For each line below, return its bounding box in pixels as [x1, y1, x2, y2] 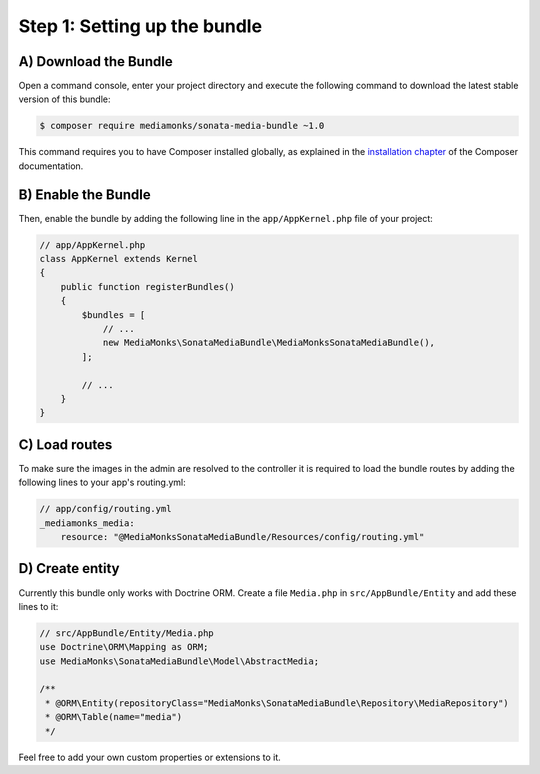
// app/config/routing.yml [39, 503, 172, 515]
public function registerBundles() [60, 281, 235, 292]
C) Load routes [18, 436, 113, 453]
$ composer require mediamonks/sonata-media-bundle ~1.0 [39, 120, 325, 132]
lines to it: [18, 600, 59, 612]
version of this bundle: [18, 93, 111, 105]
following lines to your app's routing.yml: [18, 476, 186, 489]
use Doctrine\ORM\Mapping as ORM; [39, 641, 209, 653]
